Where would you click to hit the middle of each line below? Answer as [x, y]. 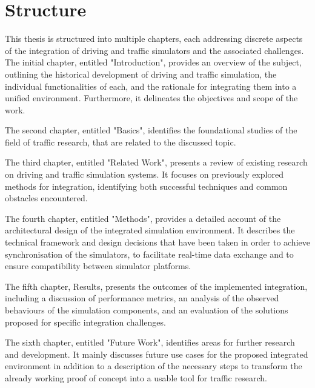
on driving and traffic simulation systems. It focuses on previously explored [144, 174]
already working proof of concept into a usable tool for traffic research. [136, 377]
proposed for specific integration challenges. [85, 322]
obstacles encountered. [46, 198]
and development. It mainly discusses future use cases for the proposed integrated [157, 354]
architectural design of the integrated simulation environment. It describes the [150, 230]
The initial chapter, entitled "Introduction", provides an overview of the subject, [153, 62]
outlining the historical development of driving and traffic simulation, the [141, 74]
